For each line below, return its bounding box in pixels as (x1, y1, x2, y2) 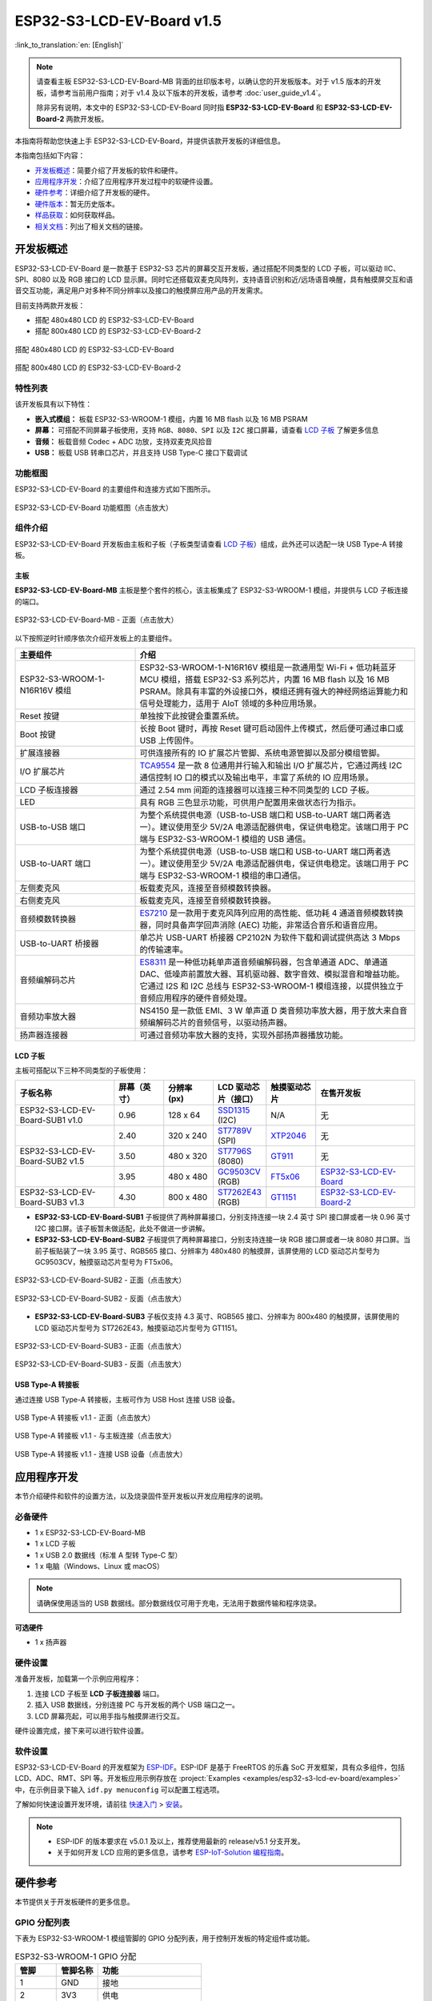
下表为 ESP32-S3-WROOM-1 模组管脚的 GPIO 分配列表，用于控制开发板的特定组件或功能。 (14, 1934, 314, 1943)
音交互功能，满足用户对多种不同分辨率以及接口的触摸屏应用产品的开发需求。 (14, 286, 267, 295)
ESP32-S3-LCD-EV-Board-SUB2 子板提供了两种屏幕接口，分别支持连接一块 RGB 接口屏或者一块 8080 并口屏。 (34, 1235, 404, 1245)
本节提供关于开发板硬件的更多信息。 (14, 1897, 134, 1907)
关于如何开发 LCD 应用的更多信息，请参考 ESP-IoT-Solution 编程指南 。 (56, 1847, 288, 1857)
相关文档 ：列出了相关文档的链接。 (34, 221, 147, 231)
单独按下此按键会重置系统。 (139, 710, 244, 721)
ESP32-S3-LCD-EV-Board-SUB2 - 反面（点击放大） (14, 1293, 186, 1303)
